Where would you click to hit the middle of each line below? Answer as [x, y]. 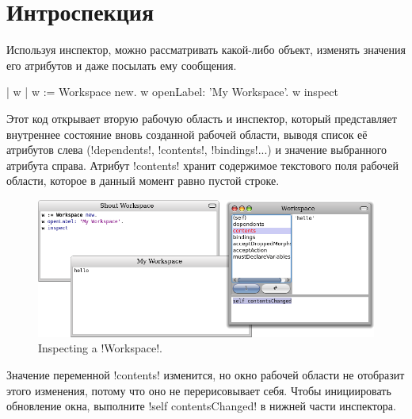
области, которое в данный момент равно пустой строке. [143, 181]
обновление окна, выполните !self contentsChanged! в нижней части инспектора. [201, 406]
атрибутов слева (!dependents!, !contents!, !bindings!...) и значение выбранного [197, 150]
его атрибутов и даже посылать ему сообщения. [122, 65]
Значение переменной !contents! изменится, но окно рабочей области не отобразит [206, 374]
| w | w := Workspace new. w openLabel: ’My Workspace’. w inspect [172, 92]
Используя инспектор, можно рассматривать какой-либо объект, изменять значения [206, 50]
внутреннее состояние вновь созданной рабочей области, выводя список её [187, 134]
